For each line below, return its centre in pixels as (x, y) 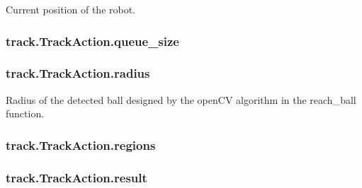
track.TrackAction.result (77, 177)
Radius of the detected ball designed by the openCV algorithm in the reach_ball (181, 99)
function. (25, 113)
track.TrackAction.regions (81, 145)
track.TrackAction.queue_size (92, 41)
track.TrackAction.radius (78, 73)
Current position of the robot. (71, 9)
